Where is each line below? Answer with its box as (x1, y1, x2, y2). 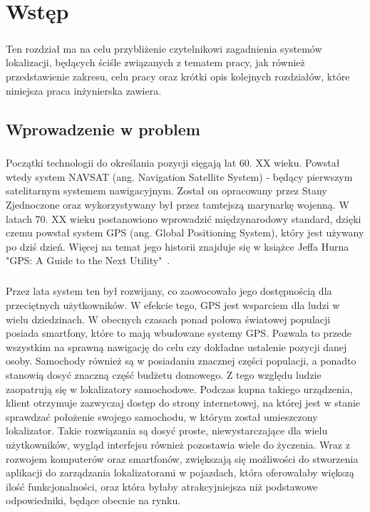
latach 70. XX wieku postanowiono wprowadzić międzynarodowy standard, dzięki (6, 211, 361, 226)
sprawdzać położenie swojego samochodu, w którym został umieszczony (6, 409, 318, 424)
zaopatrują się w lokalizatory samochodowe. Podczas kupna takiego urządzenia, (6, 381, 353, 396)
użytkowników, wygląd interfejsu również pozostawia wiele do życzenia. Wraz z (6, 437, 350, 451)
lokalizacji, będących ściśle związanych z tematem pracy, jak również (6, 55, 305, 70)
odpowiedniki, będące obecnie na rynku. (6, 493, 181, 508)
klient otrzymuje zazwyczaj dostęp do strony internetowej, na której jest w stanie (6, 395, 361, 410)
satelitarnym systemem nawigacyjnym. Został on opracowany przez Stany (6, 183, 327, 198)
